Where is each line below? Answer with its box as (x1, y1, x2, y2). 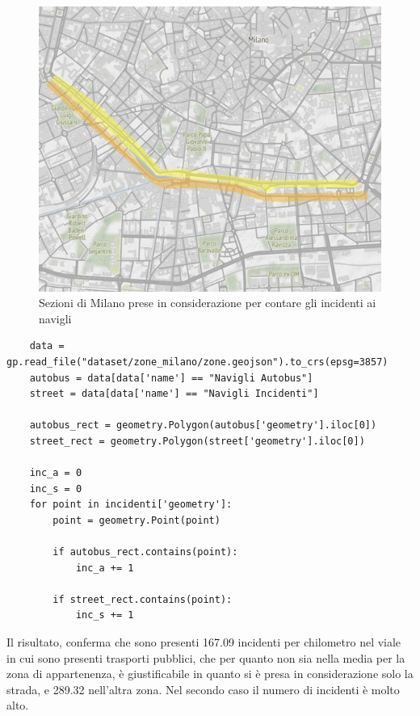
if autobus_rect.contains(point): (52, 546, 238, 558)
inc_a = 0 (29, 467, 82, 479)
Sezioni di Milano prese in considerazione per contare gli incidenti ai (39, 294, 376, 311)
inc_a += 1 (75, 562, 134, 574)
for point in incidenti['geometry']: (29, 499, 233, 511)
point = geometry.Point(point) (52, 514, 220, 526)
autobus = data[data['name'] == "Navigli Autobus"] (29, 372, 313, 384)
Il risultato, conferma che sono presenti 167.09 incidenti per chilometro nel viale (6, 634, 401, 651)
